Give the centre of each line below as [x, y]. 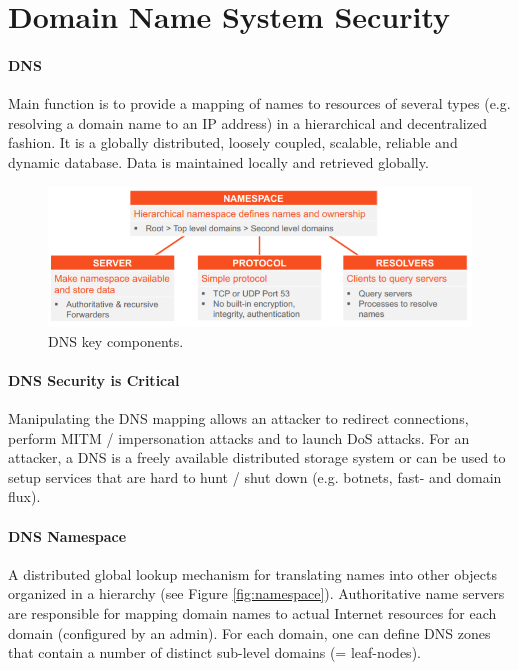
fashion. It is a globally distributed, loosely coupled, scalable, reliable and [233, 142]
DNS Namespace [67, 535]
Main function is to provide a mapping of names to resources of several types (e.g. [259, 103]
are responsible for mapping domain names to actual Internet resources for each [252, 613]
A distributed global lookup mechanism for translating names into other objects [253, 573]
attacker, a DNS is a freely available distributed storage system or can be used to [257, 457]
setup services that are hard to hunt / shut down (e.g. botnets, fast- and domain [255, 476]
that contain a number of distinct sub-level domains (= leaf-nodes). [214, 652]
